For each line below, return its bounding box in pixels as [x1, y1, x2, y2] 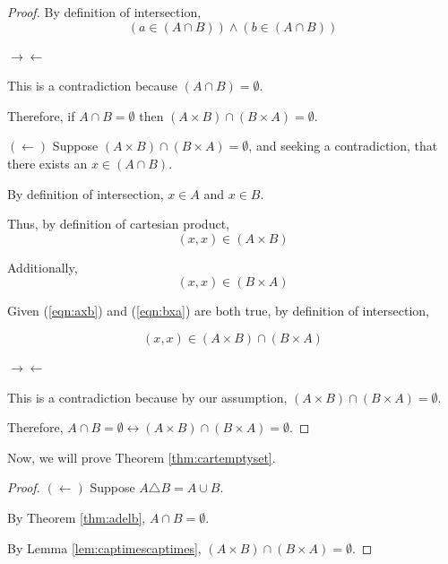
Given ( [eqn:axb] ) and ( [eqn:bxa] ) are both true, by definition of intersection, [7, 301, 429, 320]
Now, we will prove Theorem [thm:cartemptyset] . [7, 447, 276, 466]
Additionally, [7, 257, 78, 276]
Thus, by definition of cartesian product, [7, 214, 229, 233]
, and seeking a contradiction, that [248, 136, 438, 155]
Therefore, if [7, 106, 75, 125]
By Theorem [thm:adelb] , [7, 508, 146, 526]
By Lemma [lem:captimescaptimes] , [7, 538, 202, 557]
